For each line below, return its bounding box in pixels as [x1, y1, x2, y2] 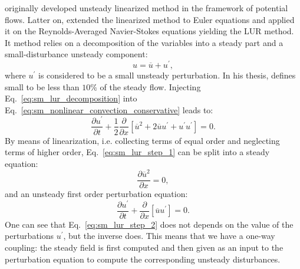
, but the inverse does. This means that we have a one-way [63, 229, 275, 242]
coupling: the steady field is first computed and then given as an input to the [5, 241, 283, 254]
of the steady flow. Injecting [100, 80, 201, 93]
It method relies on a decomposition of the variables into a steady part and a [5, 36, 283, 48]
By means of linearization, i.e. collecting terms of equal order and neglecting [5, 134, 280, 146]
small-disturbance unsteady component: [5, 48, 148, 60]
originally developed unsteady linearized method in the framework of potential [5, 2, 288, 14]
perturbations [5, 229, 54, 242]
